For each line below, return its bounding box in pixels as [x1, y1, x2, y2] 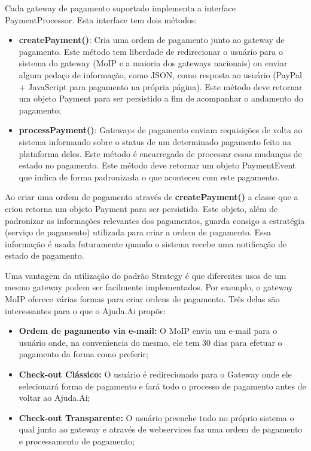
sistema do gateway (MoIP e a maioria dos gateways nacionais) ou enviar [19, 57, 288, 69]
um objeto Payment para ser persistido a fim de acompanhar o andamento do [19, 92, 303, 105]
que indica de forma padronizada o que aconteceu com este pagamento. [19, 170, 280, 183]
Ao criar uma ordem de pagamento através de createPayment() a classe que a [5, 191, 298, 203]
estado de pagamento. [5, 249, 84, 262]
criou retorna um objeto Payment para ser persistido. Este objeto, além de [5, 202, 278, 214]
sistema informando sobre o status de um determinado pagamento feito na [19, 135, 291, 148]
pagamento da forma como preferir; [19, 348, 148, 360]
